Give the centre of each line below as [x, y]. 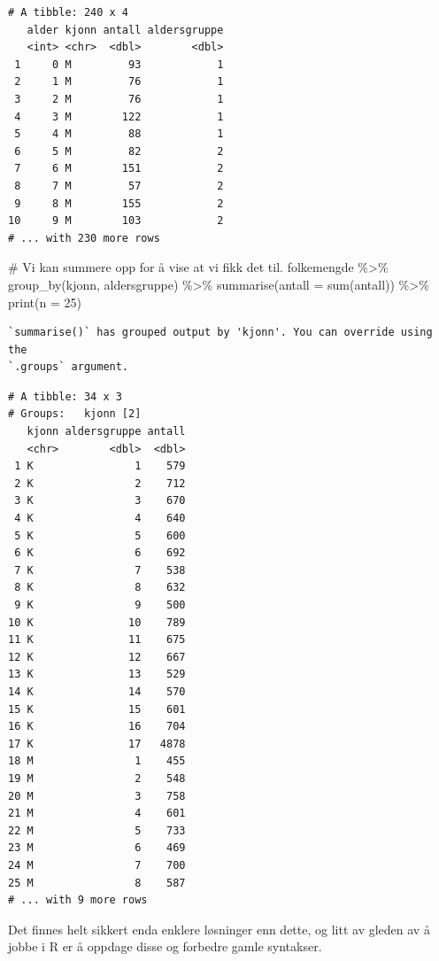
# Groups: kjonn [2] [75, 414]
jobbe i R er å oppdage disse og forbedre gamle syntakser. [165, 946]
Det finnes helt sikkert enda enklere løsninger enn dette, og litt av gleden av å [219, 929]
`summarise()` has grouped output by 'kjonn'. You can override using [220, 333]
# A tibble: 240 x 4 [69, 12]
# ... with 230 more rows [84, 238]
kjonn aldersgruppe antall [106, 432]
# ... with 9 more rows [78, 900]
